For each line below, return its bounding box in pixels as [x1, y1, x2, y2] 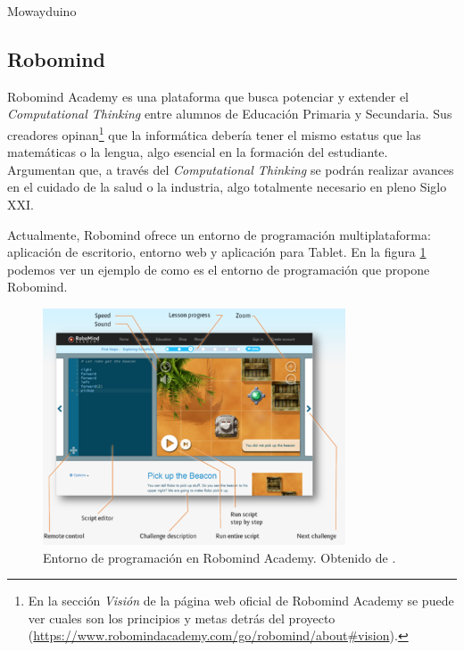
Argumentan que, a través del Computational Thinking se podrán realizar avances [7, 160, 454, 178]
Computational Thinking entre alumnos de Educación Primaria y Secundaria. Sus [7, 104, 452, 123]
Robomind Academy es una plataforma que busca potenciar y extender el [7, 87, 410, 105]
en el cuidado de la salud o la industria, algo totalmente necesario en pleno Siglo [7, 177, 447, 196]
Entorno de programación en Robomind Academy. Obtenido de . [43, 548, 396, 566]
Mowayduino [7, 2, 77, 20]
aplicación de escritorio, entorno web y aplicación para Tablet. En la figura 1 [7, 243, 427, 261]
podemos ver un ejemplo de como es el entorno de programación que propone [7, 260, 430, 278]
